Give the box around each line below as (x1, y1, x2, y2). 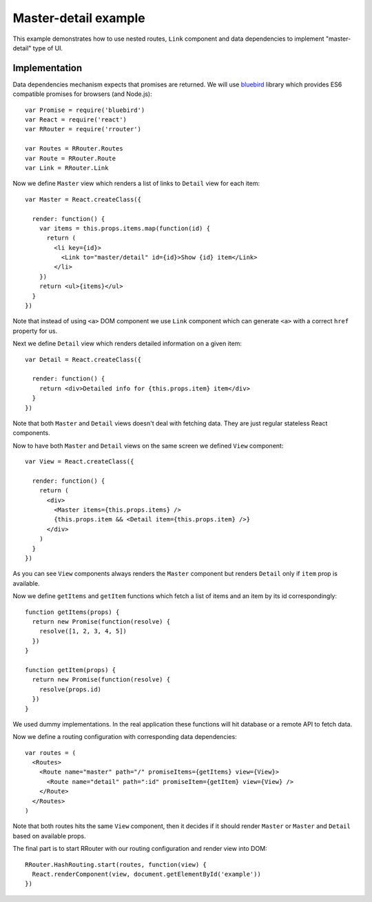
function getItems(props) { (25, 608, 120, 616)
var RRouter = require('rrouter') (25, 125, 141, 133)
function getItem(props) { (25, 666, 116, 673)
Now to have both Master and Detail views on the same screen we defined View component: (12, 441, 284, 450)
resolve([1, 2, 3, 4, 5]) (39, 627, 127, 635)
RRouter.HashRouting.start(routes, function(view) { (25, 861, 207, 868)
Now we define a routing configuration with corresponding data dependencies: (12, 733, 237, 741)
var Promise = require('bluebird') (25, 106, 145, 114)
